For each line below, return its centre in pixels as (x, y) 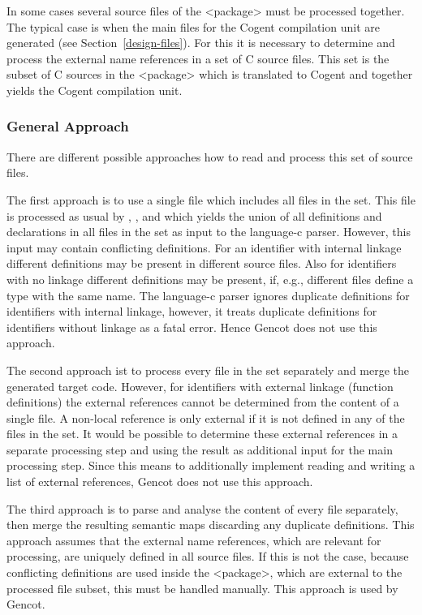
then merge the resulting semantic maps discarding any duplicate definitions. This (211, 525)
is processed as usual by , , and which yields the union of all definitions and (194, 215)
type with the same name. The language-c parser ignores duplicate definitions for (208, 295)
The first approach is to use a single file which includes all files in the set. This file (211, 199)
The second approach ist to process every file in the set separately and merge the (208, 370)
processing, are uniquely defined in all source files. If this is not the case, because (208, 556)
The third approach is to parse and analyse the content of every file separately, (202, 508)
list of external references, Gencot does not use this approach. (160, 482)
